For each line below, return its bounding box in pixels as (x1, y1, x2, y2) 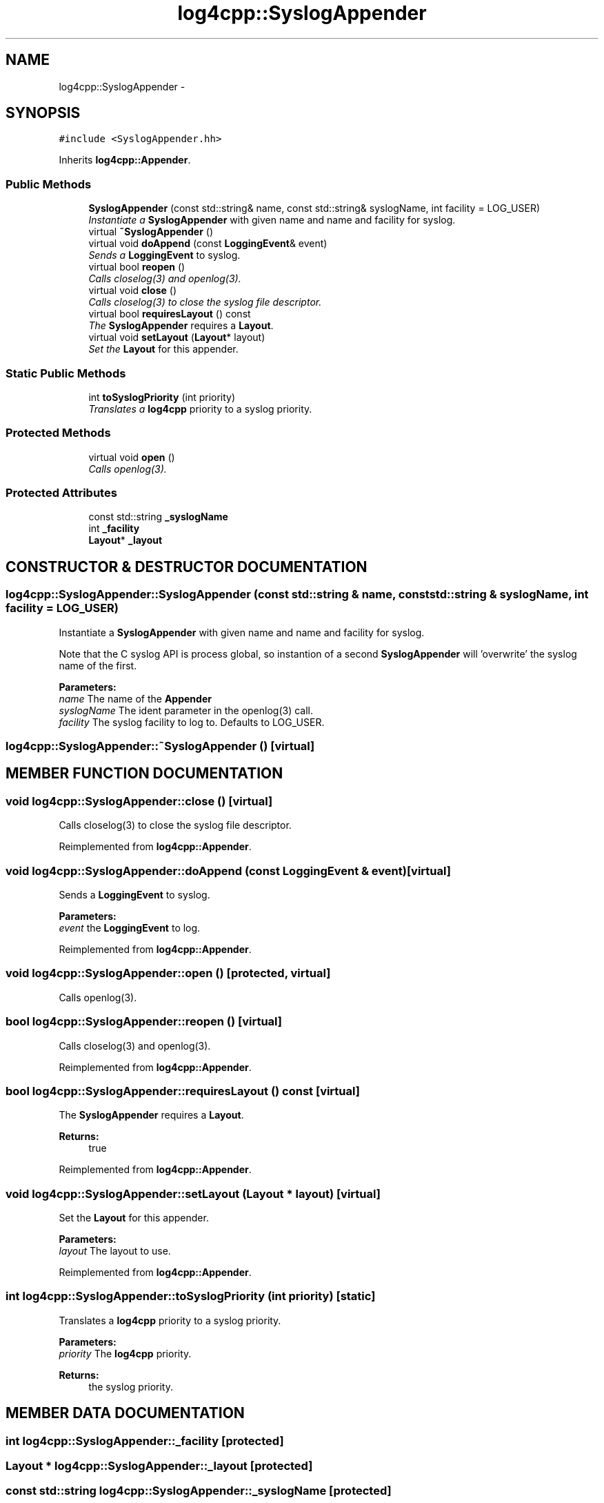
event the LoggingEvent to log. (59, 922, 201, 934)
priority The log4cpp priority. (59, 1347, 192, 1359)
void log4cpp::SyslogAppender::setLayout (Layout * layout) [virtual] (6, 1186, 381, 1201)
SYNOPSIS (6, 104, 81, 122)
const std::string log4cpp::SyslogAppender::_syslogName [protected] (6, 1484, 392, 1498)
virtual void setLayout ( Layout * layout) (88, 331, 265, 344)
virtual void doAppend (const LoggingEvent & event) (88, 237, 328, 250)
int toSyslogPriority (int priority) (88, 391, 236, 403)
